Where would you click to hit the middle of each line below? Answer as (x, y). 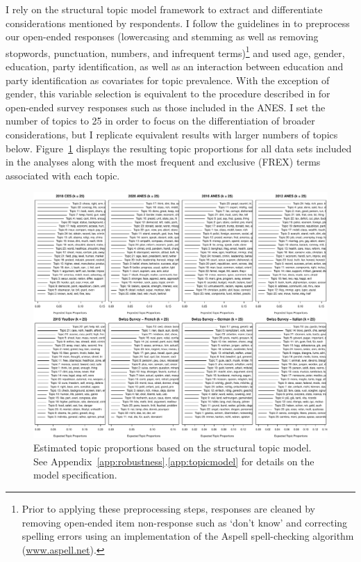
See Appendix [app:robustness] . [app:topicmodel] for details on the (174, 461)
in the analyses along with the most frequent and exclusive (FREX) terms (163, 162)
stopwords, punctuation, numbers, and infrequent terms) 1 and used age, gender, (175, 51)
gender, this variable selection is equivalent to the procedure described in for (168, 94)
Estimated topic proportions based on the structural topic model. (173, 448)
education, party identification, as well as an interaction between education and (175, 66)
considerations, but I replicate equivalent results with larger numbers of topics (172, 134)
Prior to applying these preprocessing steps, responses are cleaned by (168, 508)
